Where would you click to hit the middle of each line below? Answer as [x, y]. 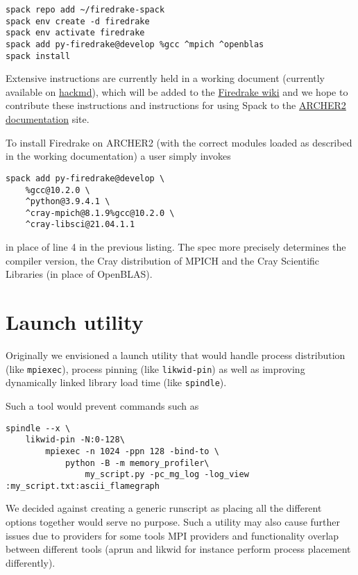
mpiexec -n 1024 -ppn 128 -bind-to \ [132, 451]
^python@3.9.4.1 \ [68, 202]
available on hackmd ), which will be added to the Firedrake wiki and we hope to [177, 91]
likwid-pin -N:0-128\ [75, 440]
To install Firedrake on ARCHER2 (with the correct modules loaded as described [179, 142]
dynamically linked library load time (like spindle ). [116, 382]
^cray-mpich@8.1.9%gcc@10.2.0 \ [100, 213]
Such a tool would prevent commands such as [102, 405]
